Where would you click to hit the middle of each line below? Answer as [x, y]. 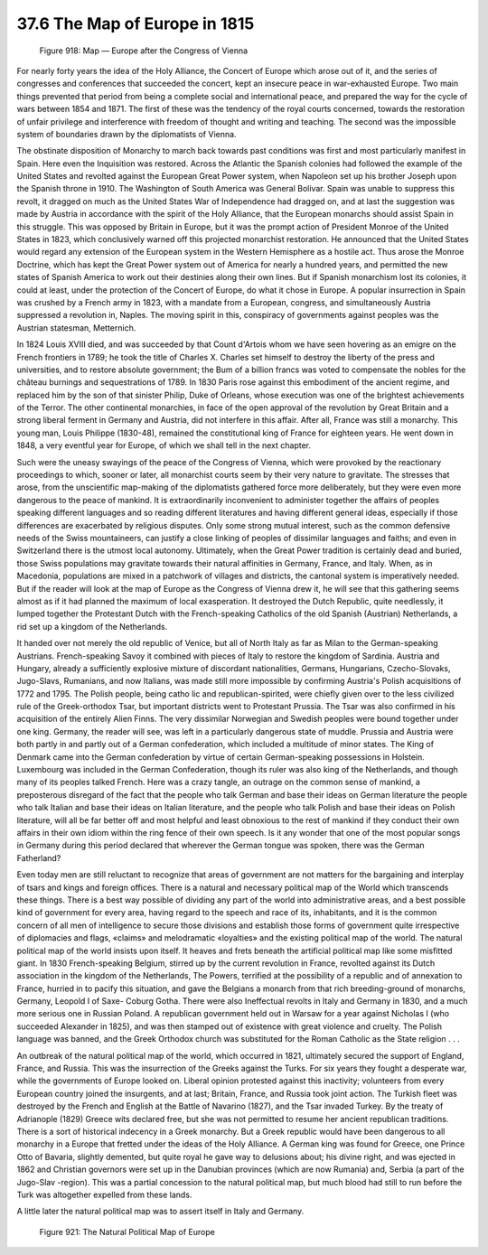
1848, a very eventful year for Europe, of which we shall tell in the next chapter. [164, 445]
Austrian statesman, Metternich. [76, 328]
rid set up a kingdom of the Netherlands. [92, 626]
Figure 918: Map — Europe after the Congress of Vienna [144, 51]
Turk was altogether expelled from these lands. [104, 1194]
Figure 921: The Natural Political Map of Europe [127, 1232]
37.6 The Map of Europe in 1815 [136, 23]
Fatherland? [39, 857]
